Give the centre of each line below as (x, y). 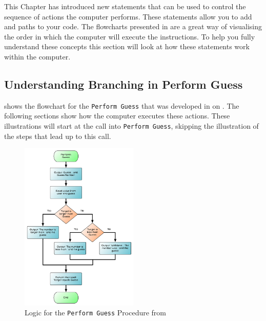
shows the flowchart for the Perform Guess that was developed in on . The (122, 105)
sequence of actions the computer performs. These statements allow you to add (128, 16)
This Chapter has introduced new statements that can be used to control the (125, 6)
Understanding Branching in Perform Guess (124, 84)
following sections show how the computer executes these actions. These (117, 116)
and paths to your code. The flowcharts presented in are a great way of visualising (133, 26)
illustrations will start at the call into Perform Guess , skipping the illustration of (131, 126)
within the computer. (37, 56)
